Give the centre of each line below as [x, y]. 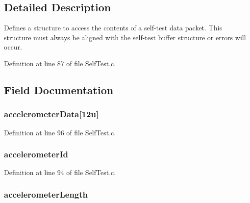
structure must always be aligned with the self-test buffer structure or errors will [125, 37]
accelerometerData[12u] [51, 114]
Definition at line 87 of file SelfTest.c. [60, 63]
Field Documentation [59, 89]
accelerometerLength [46, 194]
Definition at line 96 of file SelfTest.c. [60, 132]
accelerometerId [36, 154]
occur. [13, 47]
